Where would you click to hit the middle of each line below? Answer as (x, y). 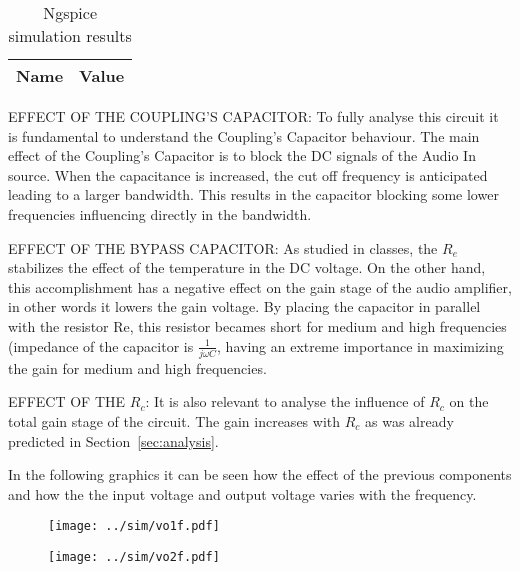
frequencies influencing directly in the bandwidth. (160, 213)
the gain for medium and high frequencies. (137, 367)
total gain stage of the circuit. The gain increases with (174, 421)
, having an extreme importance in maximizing (360, 345)
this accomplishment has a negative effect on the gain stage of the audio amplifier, (260, 286)
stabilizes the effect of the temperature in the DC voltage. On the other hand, (247, 267)
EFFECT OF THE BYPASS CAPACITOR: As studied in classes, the (223, 247)
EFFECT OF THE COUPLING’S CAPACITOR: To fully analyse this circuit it (253, 116)
